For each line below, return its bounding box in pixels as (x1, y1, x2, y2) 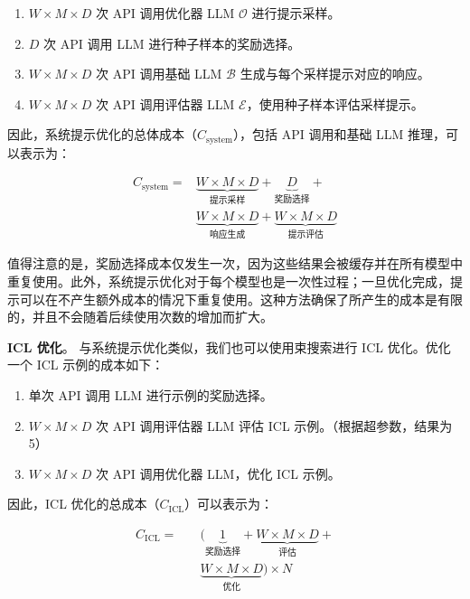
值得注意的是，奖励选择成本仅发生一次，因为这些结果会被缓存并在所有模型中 (7, 254, 463, 273)
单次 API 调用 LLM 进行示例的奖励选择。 (28, 385, 273, 404)
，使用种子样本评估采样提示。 (246, 94, 424, 113)
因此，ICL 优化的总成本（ (7, 494, 160, 513)
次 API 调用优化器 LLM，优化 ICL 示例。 (95, 463, 341, 482)
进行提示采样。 (251, 4, 341, 22)
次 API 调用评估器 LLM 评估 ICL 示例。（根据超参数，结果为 (95, 416, 453, 435)
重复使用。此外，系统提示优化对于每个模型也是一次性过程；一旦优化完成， (7, 271, 450, 290)
